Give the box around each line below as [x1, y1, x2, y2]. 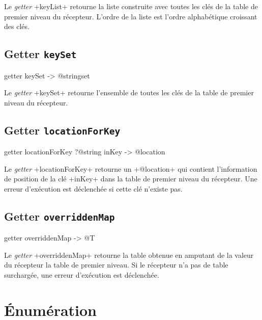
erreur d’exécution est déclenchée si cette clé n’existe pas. [4, 183, 183, 194]
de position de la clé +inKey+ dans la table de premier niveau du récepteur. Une [4, 173, 257, 184]
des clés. [4, 21, 30, 32]
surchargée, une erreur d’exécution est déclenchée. [4, 270, 159, 280]
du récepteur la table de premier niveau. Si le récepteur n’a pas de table [4, 259, 228, 270]
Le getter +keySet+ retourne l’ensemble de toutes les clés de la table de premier [4, 87, 254, 98]
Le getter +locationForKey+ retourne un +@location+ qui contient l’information [4, 163, 257, 174]
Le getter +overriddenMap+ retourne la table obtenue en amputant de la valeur [4, 249, 254, 260]
